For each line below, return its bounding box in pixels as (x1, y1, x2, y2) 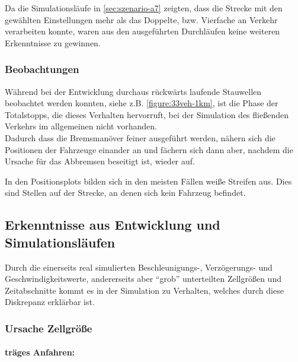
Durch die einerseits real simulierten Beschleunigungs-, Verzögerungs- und (5, 261, 273, 273)
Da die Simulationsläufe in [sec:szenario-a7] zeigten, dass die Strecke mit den (5, 2, 283, 14)
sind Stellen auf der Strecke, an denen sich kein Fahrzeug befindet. (5, 186, 246, 199)
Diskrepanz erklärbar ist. (5, 296, 95, 308)
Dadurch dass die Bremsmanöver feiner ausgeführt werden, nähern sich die (5, 131, 275, 144)
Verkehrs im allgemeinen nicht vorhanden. (5, 120, 157, 132)
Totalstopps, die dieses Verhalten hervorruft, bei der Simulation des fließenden (5, 108, 289, 120)
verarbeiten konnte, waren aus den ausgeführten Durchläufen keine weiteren (5, 25, 280, 37)
